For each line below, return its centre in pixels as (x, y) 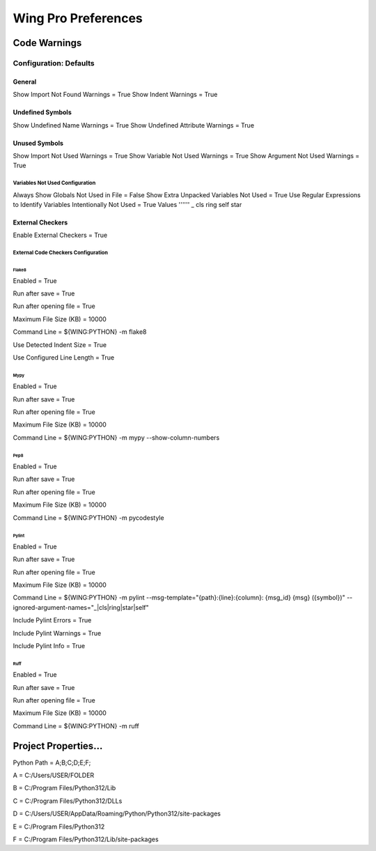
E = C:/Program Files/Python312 (59, 827)
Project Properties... (58, 746)
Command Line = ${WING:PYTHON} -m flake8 (80, 332)
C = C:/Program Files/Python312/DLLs (68, 801)
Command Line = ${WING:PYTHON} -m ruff (76, 726)
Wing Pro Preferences (78, 18)
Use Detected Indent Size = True (60, 344)
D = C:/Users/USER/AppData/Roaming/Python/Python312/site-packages (117, 814)
